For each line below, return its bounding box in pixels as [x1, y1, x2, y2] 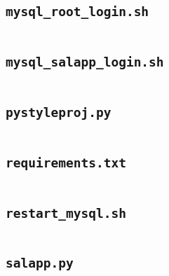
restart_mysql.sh [6, 205, 126, 221]
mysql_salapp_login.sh [6, 55, 164, 70]
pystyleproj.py [6, 104, 111, 120]
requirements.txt [6, 155, 126, 170]
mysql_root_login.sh [6, 4, 149, 20]
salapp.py [6, 256, 74, 271]
